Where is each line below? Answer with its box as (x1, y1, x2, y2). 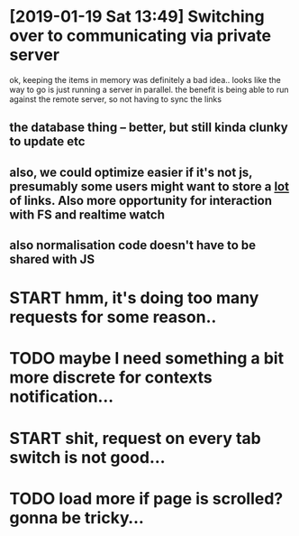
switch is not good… (9, 447, 166, 467)
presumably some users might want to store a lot (9, 179, 290, 194)
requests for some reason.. (9, 307, 217, 328)
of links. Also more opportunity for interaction (9, 192, 273, 208)
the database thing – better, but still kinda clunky (9, 120, 288, 135)
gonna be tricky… (9, 507, 144, 528)
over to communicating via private (9, 25, 272, 46)
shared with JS (9, 252, 95, 267)
